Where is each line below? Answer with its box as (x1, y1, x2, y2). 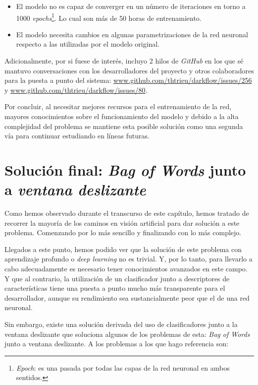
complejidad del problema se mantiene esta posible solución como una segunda (4, 121, 243, 131)
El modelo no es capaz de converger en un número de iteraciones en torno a (16, 1, 246, 11)
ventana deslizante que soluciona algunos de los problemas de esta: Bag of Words (4, 328, 250, 339)
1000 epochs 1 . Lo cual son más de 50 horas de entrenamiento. (16, 11, 202, 23)
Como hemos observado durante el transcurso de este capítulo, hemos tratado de (4, 208, 249, 218)
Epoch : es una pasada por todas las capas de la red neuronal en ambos (16, 362, 230, 373)
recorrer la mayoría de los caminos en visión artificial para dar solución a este (4, 217, 240, 228)
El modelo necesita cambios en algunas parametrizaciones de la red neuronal (16, 29, 248, 39)
